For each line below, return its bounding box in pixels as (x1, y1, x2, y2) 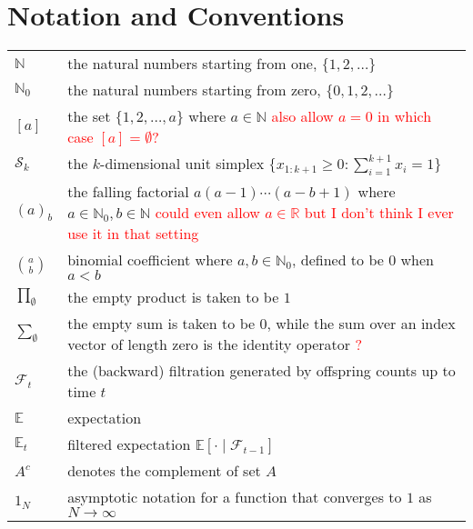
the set (67, 105, 111, 127)
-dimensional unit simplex (100, 153, 265, 175)
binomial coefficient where (67, 249, 233, 271)
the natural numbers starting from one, (67, 53, 317, 75)
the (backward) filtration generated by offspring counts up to (67, 360, 456, 382)
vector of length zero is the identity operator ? (67, 334, 362, 355)
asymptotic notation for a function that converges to (67, 486, 402, 508)
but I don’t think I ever (304, 202, 454, 224)
